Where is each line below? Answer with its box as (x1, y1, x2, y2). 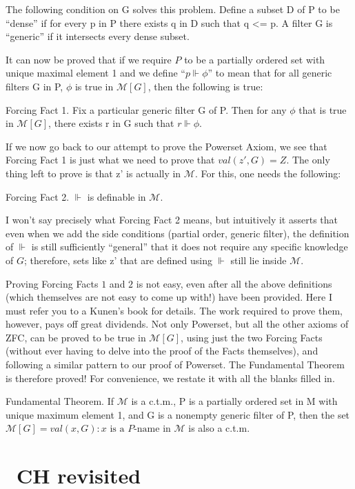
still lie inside (230, 252, 287, 267)
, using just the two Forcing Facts (181, 330, 323, 344)
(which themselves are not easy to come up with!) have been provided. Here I (6, 290, 332, 304)
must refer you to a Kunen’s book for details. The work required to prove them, (6, 303, 343, 317)
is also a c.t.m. (188, 421, 250, 435)
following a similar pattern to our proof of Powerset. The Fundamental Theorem (6, 357, 345, 372)
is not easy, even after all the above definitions (136, 276, 332, 290)
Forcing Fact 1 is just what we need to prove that (6, 152, 215, 167)
